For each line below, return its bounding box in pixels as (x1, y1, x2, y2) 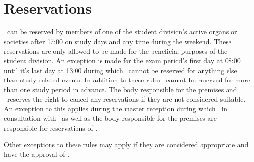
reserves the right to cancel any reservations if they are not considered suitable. (7, 94, 246, 104)
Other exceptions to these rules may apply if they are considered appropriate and (4, 139, 249, 149)
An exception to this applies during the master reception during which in (4, 103, 228, 113)
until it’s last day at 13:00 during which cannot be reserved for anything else (4, 65, 237, 75)
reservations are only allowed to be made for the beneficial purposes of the (4, 46, 228, 56)
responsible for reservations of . (4, 123, 98, 133)
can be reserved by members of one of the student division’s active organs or (7, 27, 237, 37)
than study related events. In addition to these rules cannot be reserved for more (4, 75, 250, 85)
